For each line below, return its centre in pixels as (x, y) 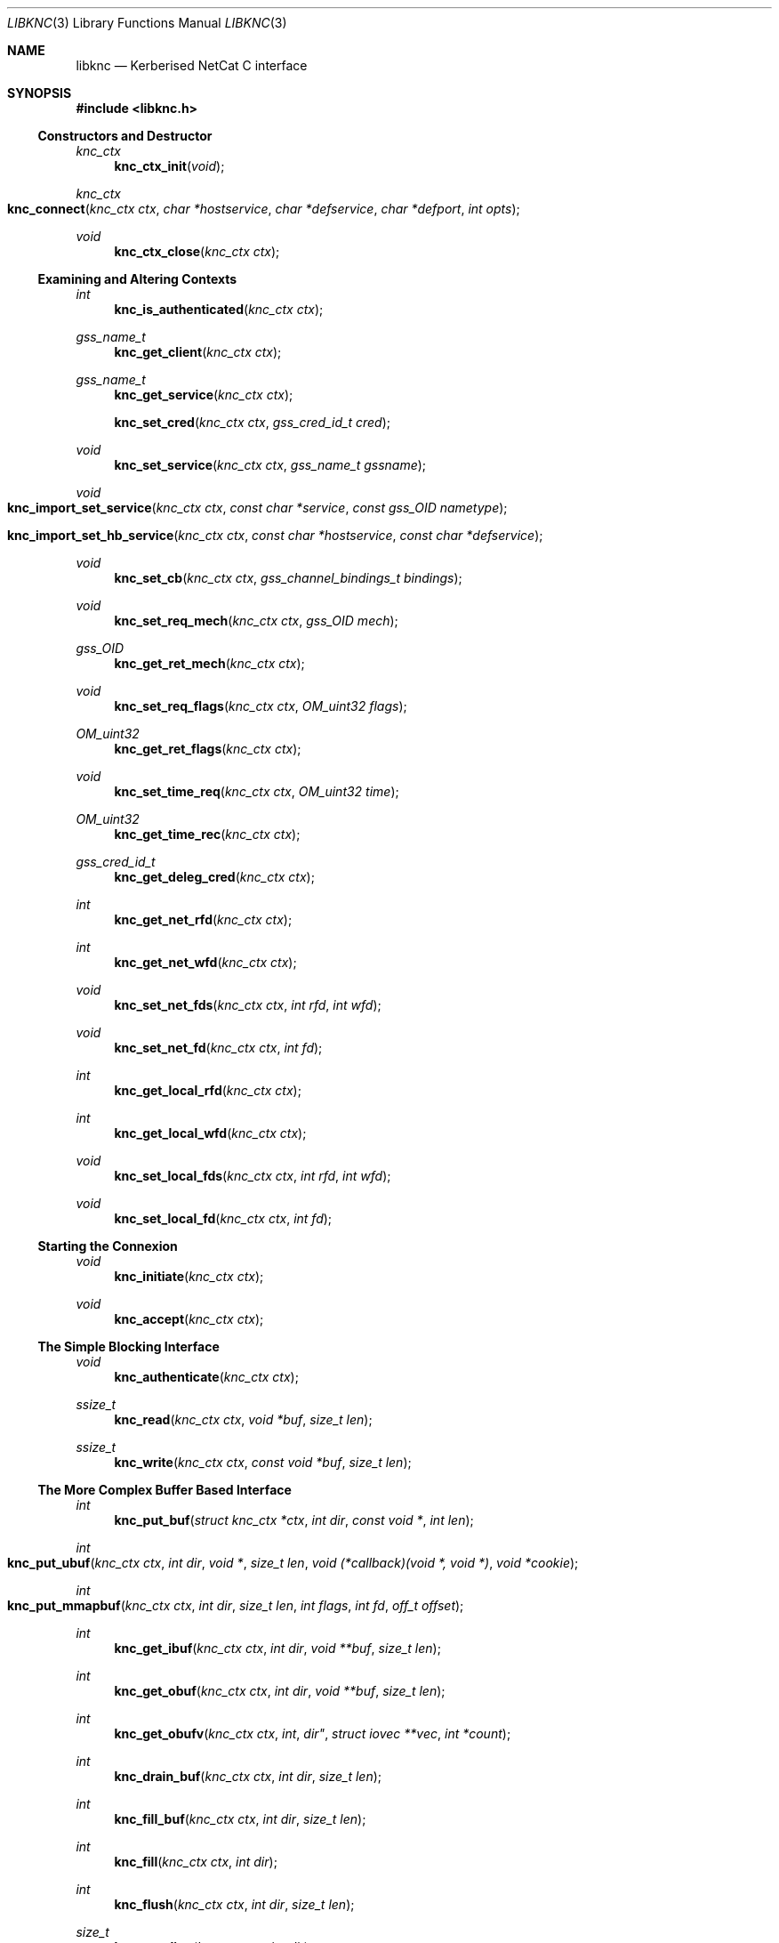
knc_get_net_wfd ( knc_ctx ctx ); (205, 962)
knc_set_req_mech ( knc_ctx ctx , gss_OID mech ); (256, 621)
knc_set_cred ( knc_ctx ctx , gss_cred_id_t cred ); (252, 422)
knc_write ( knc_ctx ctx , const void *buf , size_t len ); (263, 1462)
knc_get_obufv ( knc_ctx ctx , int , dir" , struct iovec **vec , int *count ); (313, 1733)
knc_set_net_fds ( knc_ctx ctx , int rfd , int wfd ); (248, 1005)
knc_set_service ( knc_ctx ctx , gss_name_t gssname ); (270, 465)
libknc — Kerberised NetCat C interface (192, 65)
